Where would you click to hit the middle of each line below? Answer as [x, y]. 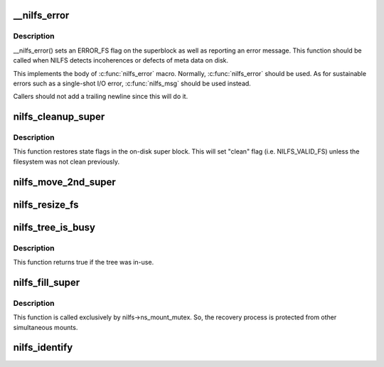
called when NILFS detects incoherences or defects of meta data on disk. [121, 60]
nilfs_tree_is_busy [54, 227]
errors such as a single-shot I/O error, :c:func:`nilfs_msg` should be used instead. [132, 83]
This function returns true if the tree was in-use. [84, 262]
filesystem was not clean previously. [66, 161]
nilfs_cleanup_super [59, 117]
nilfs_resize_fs [46, 204]
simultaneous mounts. [46, 327]
